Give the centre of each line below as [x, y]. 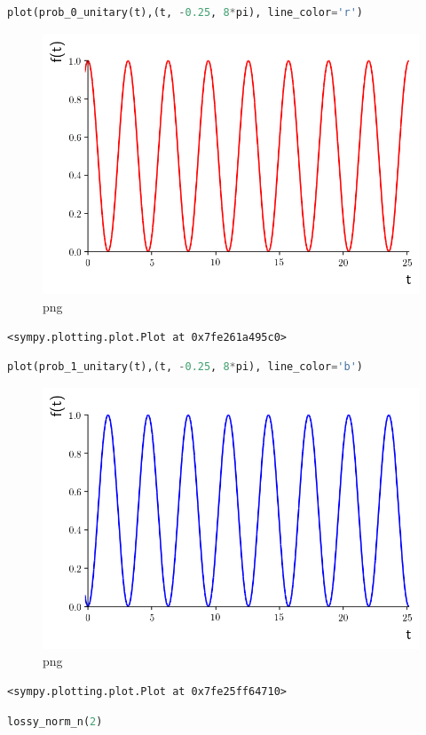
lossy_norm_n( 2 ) [55, 721]
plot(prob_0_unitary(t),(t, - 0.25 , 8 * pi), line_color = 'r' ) [185, 12]
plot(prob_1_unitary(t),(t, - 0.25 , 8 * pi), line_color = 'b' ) [185, 367]
